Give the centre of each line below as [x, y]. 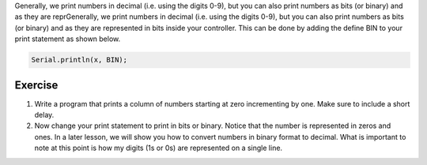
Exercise [36, 85]
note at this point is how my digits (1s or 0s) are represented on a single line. [159, 148]
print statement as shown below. [68, 39]
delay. [44, 115]
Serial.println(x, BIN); [79, 60]
